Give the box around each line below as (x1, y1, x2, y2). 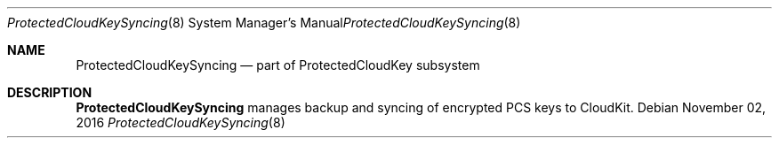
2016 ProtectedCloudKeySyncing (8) (76, 115, 285, 130)
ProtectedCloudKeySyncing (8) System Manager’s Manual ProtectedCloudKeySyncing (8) (7, 15, 521, 30)
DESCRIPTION (7, 85, 92, 100)
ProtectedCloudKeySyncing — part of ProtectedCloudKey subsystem (76, 57, 480, 72)
